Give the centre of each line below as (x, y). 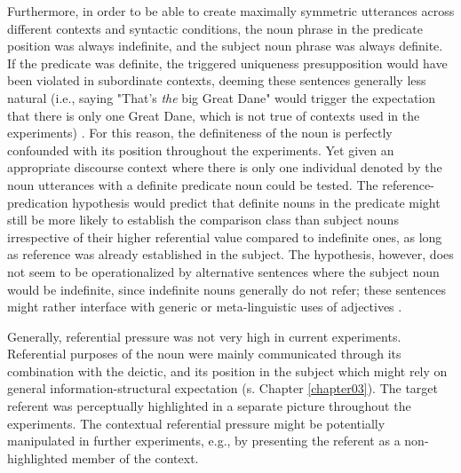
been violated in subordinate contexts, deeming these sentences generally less (217, 80)
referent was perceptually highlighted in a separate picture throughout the (209, 406)
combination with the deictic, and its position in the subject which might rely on (227, 371)
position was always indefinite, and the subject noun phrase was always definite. (225, 46)
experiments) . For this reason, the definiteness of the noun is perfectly (200, 133)
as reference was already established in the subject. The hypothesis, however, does (230, 254)
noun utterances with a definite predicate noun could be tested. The (193, 184)
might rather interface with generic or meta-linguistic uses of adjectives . (205, 307)
